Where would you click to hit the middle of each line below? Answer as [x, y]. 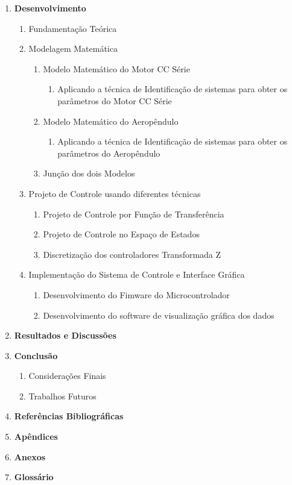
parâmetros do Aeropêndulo [109, 153]
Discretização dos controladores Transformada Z [132, 254]
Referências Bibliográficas [69, 416]
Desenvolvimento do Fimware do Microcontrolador [136, 294]
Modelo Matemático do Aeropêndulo [111, 121]
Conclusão [36, 355]
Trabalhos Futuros [62, 396]
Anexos [30, 456]
